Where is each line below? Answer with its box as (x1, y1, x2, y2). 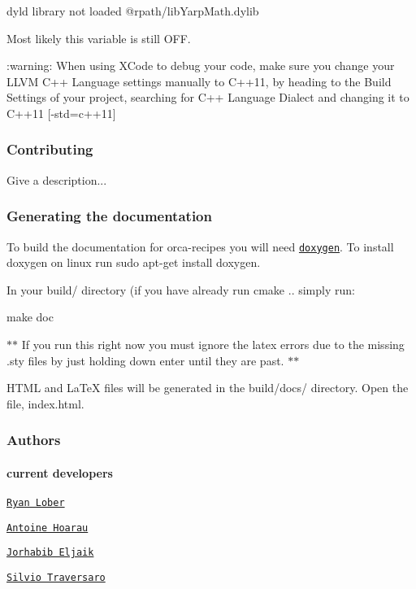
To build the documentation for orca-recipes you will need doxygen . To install (6, 238, 394, 255)
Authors (6, 430, 61, 450)
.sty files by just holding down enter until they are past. (6, 351, 284, 369)
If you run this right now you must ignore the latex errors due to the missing (21, 336, 405, 353)
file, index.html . (6, 395, 84, 412)
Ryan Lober (6, 497, 65, 509)
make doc (6, 308, 54, 325)
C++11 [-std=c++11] (6, 104, 116, 121)
